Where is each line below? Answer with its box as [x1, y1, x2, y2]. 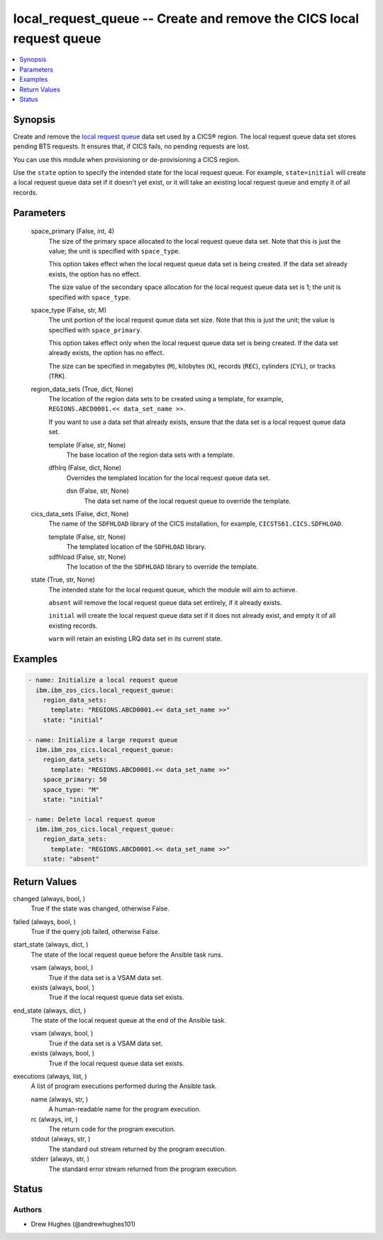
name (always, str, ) [30, 1094, 89, 1104]
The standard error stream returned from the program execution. [48, 1165, 238, 1173]
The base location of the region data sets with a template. [66, 450, 235, 459]
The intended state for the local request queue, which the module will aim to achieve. [48, 585, 297, 594]
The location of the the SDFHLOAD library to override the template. [66, 562, 259, 571]
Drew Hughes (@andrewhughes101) [30, 1219, 136, 1228]
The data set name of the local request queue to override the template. [84, 496, 291, 505]
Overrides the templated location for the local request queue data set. [66, 473, 270, 482]
